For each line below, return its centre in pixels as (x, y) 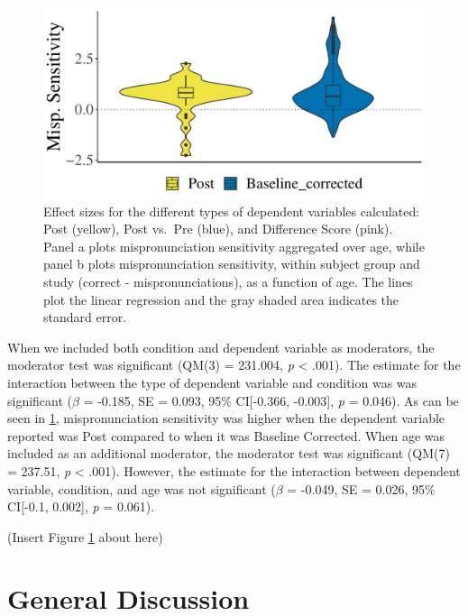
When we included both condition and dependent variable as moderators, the (221, 347)
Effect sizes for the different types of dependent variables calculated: (232, 211)
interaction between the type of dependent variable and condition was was (212, 382)
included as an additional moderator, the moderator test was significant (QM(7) (229, 453)
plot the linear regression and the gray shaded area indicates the (221, 299)
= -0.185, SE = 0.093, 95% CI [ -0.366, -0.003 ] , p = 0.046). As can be (271, 400)
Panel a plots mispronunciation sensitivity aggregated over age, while (234, 246)
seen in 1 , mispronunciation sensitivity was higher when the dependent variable (226, 418)
